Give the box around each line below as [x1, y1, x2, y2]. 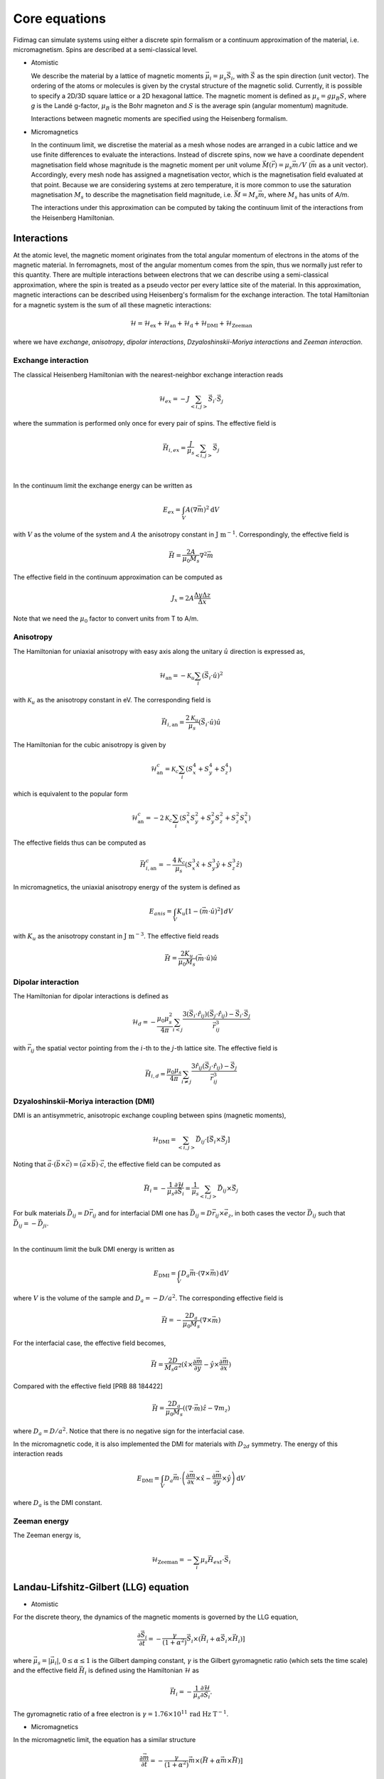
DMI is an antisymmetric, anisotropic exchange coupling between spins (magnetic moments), [13, 1111, 287, 1120]
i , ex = [168, 443, 186, 453]
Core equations [13, 11, 107, 26]
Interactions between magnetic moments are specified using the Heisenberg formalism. [31, 115, 288, 123]
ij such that [312, 1209, 346, 1219]
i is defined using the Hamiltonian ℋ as [84, 1666, 199, 1676]
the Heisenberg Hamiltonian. [31, 213, 115, 222]
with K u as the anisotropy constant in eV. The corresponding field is [13, 696, 211, 706]
